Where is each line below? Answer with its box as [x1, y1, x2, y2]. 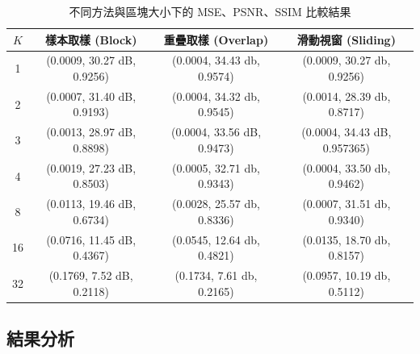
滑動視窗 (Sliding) [296, 31, 396, 48]
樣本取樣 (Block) [44, 31, 137, 48]
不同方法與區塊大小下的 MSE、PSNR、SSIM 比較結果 [69, 3, 351, 19]
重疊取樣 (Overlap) [163, 31, 269, 48]
